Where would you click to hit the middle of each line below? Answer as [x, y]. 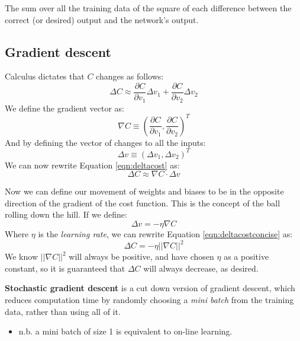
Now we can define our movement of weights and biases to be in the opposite [144, 191]
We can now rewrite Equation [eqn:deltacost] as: [92, 165]
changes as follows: [130, 76]
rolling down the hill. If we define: [66, 214]
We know [21, 256]
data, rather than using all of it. [63, 311]
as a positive [246, 256]
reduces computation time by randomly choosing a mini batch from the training [149, 299]
